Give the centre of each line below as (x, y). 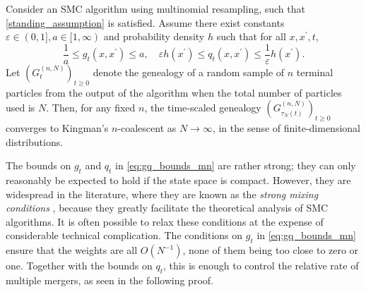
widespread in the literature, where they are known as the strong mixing (162, 194)
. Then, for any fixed (91, 108)
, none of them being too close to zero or (271, 250)
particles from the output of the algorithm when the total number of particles (174, 92)
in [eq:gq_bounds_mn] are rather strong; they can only (236, 165)
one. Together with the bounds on (79, 266)
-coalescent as (147, 128)
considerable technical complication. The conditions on (124, 235)
